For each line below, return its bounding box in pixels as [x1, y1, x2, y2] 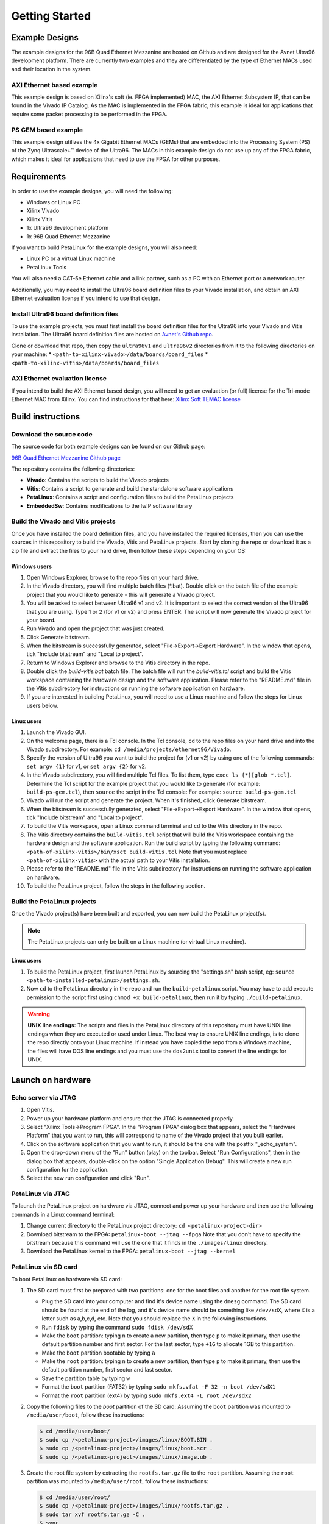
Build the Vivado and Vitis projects [11, 517, 116, 525]
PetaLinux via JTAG [11, 1189, 70, 1198]
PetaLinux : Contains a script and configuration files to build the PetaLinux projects [26, 494, 234, 501]
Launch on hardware [11, 1075, 91, 1085]
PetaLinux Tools [26, 263, 67, 271]
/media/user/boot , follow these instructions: [26, 1411, 144, 1419]
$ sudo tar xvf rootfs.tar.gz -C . [39, 1511, 146, 1518]
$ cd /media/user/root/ [39, 1494, 111, 1501]
